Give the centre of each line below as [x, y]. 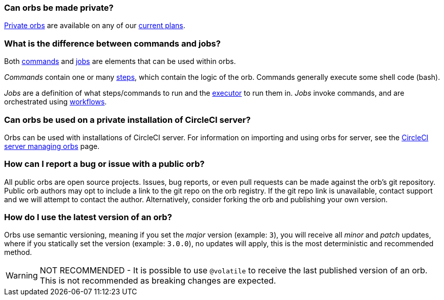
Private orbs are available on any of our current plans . [95, 26]
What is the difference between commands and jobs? [112, 43]
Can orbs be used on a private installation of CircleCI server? [128, 120]
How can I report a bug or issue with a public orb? [104, 164]
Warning [22, 276]
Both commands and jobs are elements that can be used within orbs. [120, 61]
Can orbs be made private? [59, 8]
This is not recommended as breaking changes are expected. [158, 281]
